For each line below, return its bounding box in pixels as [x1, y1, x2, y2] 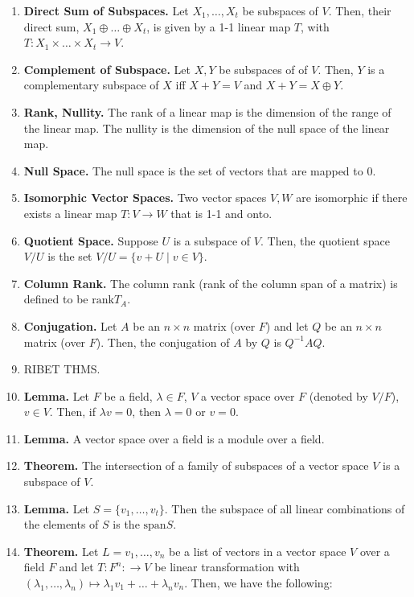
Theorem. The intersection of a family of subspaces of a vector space [23, 457, 369, 474]
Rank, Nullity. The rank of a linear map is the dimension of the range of [23, 103, 391, 120]
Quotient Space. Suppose [23, 232, 158, 249]
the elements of [23, 516, 99, 533]
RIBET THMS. [23, 360, 100, 377]
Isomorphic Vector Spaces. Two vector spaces [23, 189, 267, 206]
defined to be [23, 290, 88, 307]
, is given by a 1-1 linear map [146, 18, 291, 35]
